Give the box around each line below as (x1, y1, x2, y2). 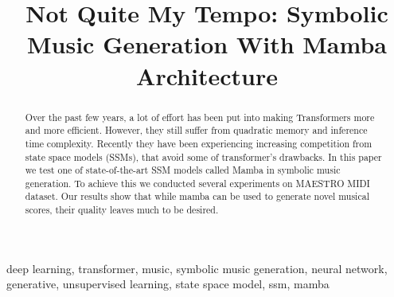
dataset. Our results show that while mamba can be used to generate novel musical (25, 190, 369, 203)
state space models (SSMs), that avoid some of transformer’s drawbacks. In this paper (25, 150, 382, 163)
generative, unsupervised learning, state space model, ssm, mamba (6, 276, 330, 292)
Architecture (136, 59, 278, 92)
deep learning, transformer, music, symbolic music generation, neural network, (6, 260, 388, 276)
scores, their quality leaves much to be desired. (25, 203, 219, 217)
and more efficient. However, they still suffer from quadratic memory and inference (25, 123, 368, 137)
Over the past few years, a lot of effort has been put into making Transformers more (25, 110, 375, 123)
